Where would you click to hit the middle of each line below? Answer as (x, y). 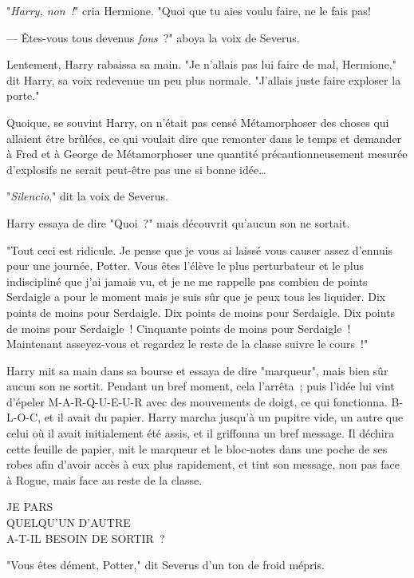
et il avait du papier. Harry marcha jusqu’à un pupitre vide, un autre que (224, 417)
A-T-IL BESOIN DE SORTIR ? (86, 538)
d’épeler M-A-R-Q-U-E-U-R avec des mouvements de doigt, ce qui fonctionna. (197, 401)
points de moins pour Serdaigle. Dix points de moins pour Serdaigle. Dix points (201, 312)
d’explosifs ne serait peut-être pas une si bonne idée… (136, 169)
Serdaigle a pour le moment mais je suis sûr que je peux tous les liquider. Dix (196, 297)
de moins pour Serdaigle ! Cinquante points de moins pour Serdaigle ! (179, 328)
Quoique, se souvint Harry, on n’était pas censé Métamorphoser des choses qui (198, 122)
